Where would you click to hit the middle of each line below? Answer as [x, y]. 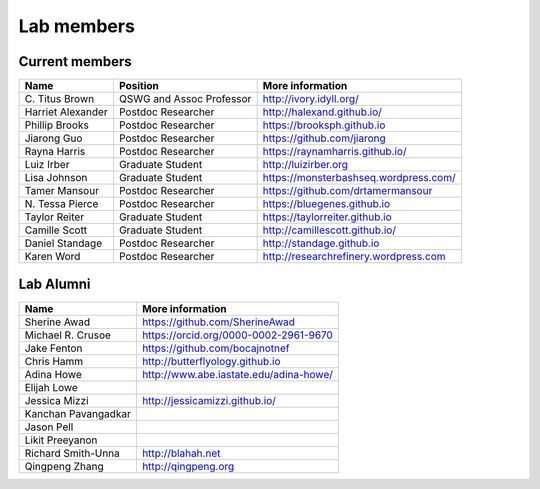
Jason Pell [49, 427]
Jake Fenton [53, 348]
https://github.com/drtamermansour [347, 191]
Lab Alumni [54, 284]
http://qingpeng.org [188, 466]
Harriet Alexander [66, 112]
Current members [75, 61]
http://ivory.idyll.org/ [310, 99]
